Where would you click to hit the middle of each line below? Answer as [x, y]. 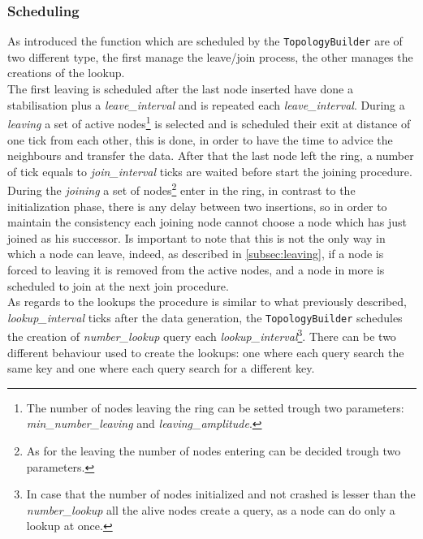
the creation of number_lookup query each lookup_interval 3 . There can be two [202, 335]
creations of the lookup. [66, 73]
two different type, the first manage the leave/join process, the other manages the [210, 56]
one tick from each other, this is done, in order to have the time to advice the [200, 139]
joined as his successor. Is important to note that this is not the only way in [196, 237]
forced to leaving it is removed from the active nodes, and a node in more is [196, 269]
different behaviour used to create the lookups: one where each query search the [206, 352]
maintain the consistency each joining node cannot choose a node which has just [207, 222]
